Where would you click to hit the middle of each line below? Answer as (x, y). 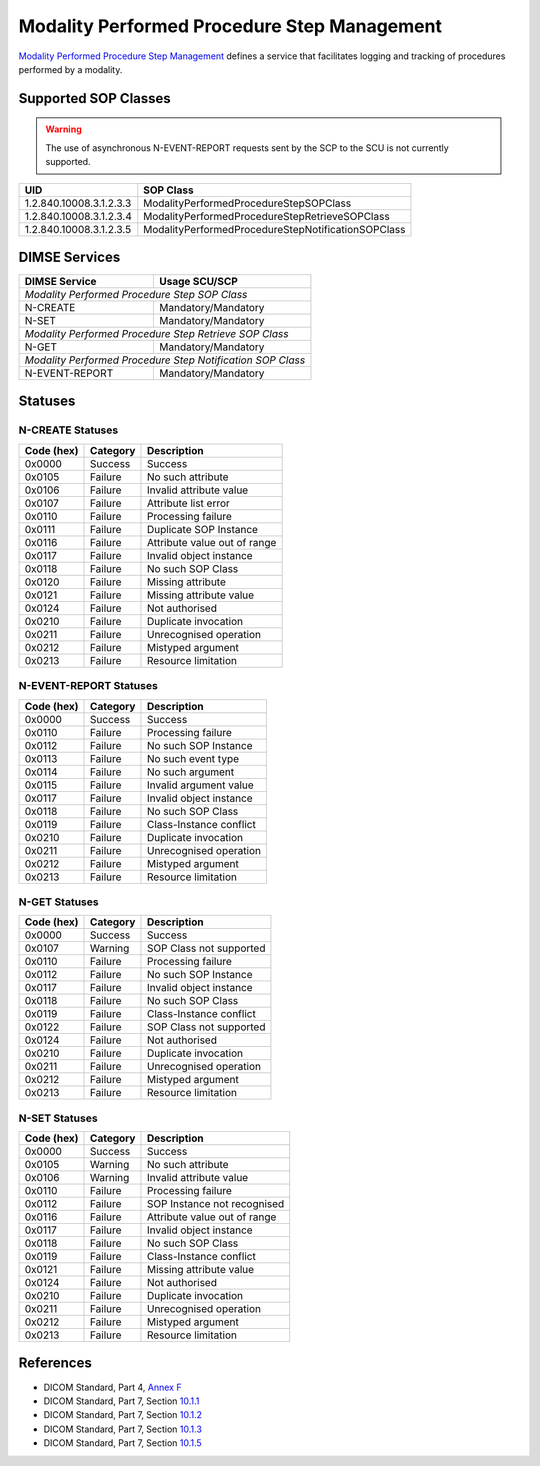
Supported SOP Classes (95, 98)
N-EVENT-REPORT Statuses (88, 686)
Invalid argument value (200, 785)
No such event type (193, 758)
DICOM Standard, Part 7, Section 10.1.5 (122, 1443)
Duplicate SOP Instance (202, 529)
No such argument (190, 772)
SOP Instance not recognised (215, 1204)
